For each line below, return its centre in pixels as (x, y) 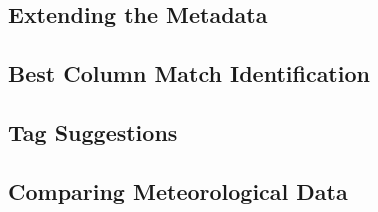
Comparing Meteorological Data (178, 190)
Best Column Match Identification (189, 73)
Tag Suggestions (93, 131)
